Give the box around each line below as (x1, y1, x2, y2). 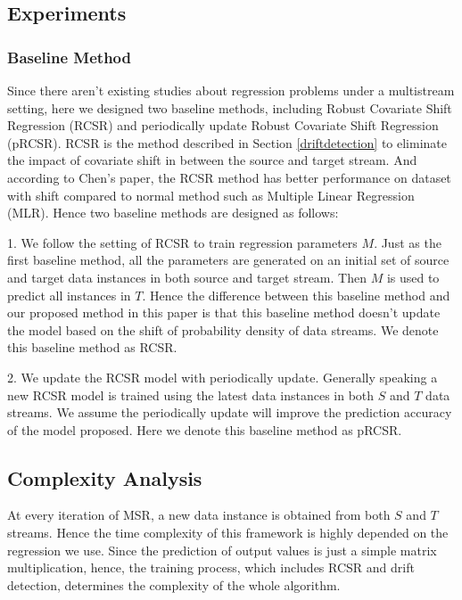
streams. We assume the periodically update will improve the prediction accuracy (7, 403, 452, 422)
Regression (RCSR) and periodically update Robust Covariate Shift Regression (7, 116, 439, 135)
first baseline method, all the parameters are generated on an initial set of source (7, 251, 450, 269)
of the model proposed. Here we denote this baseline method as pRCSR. (7, 420, 402, 439)
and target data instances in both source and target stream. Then (7, 267, 367, 286)
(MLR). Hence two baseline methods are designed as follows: (7, 203, 339, 222)
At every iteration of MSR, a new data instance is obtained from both (7, 505, 391, 524)
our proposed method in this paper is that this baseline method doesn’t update (7, 303, 441, 322)
